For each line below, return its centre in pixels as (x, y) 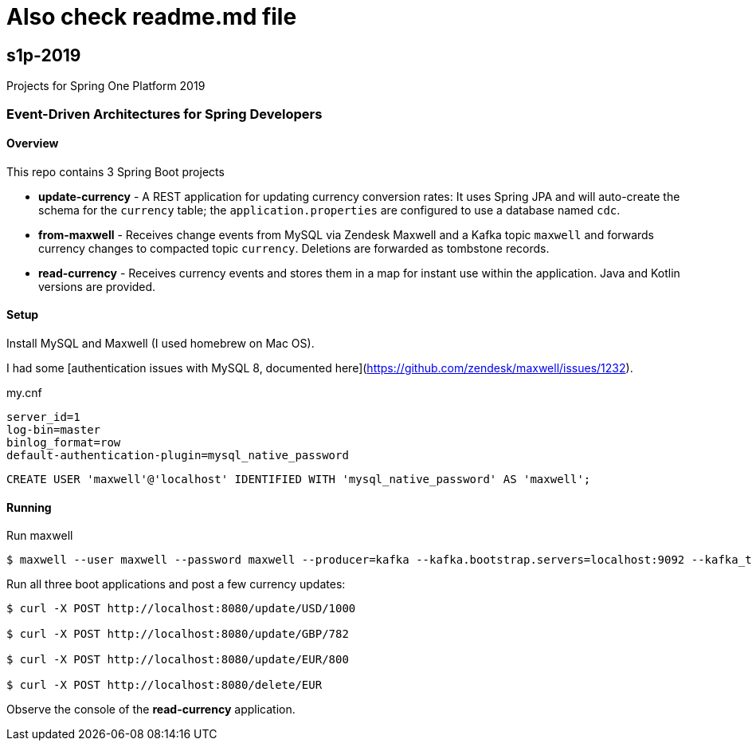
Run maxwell (40, 536)
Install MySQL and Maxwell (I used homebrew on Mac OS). (161, 343)
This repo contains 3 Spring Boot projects (116, 171)
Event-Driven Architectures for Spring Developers (164, 114)
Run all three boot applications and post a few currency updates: (176, 584)
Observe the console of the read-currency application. (151, 710)
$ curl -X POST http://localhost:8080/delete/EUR (164, 685)
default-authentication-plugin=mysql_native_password (178, 455)
